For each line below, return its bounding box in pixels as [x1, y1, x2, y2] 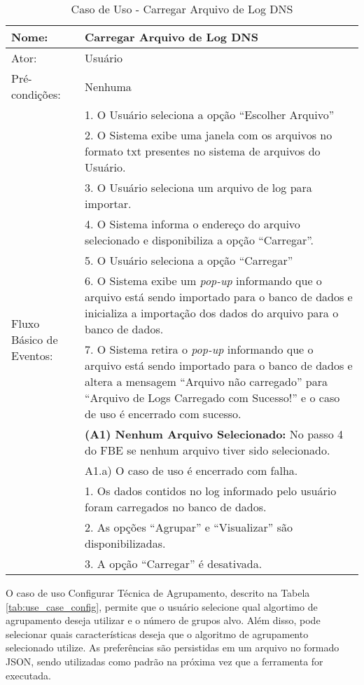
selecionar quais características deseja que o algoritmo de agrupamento [6, 626, 309, 641]
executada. [6, 667, 51, 682]
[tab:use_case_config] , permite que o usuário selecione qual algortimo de [6, 599, 318, 614]
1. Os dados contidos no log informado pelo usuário [85, 483, 337, 499]
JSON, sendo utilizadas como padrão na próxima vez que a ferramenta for [6, 653, 323, 668]
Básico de [11, 331, 58, 347]
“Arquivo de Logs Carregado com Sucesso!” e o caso [85, 389, 340, 406]
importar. [85, 195, 132, 212]
